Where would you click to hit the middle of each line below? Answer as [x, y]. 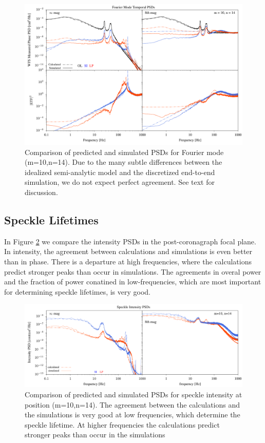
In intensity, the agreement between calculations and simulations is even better [128, 251]
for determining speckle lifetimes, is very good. [78, 291]
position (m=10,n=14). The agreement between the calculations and [132, 404]
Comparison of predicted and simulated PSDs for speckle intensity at [134, 394]
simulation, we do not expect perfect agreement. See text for [120, 182]
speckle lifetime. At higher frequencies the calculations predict [122, 424]
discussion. [41, 192]
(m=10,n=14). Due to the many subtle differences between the [124, 162]
